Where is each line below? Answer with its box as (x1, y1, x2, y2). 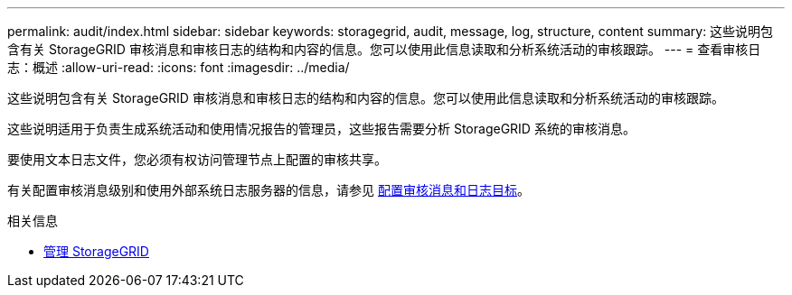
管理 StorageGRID (43, 244, 149, 259)
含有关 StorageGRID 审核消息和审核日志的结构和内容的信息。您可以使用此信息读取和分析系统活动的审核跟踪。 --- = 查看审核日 (7, 41, 761, 57)
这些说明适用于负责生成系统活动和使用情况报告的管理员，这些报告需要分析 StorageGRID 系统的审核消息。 (7, 121, 636, 136)
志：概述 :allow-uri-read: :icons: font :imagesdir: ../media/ (7, 60, 350, 75)
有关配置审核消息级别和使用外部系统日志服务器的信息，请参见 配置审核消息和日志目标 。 (7, 182, 530, 198)
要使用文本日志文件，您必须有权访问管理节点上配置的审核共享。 (7, 152, 387, 167)
